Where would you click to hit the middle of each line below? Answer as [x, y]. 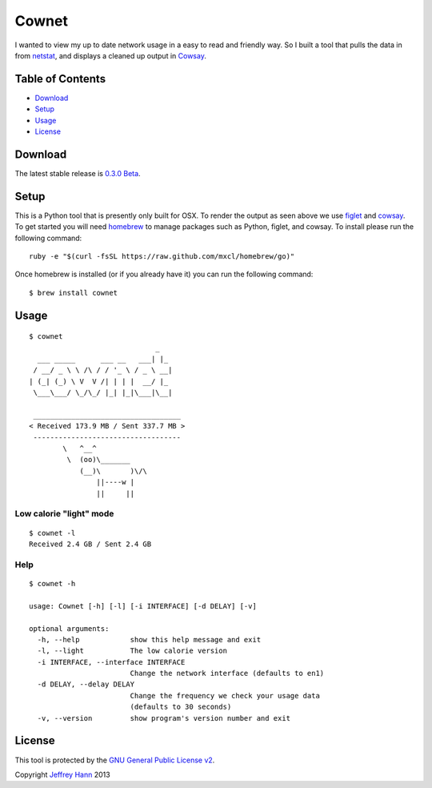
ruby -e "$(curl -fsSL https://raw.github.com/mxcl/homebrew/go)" [162, 256]
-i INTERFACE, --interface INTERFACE [111, 662]
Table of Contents [60, 79]
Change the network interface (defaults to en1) [227, 673]
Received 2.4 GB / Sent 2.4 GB [90, 544]
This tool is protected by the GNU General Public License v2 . [115, 760]
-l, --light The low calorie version [132, 651]
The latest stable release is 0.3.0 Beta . [78, 173]
